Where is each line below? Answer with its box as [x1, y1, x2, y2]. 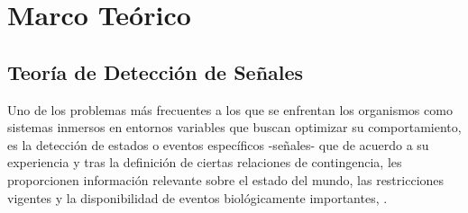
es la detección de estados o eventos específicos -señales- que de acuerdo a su [7, 135, 429, 154]
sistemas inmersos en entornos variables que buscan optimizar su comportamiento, [7, 118, 462, 137]
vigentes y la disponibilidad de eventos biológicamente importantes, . [7, 188, 388, 207]
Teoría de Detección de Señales [7, 58, 304, 85]
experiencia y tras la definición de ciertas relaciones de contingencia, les [7, 153, 402, 172]
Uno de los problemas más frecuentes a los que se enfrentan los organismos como [7, 100, 453, 119]
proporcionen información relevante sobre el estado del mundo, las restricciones [7, 170, 445, 189]
